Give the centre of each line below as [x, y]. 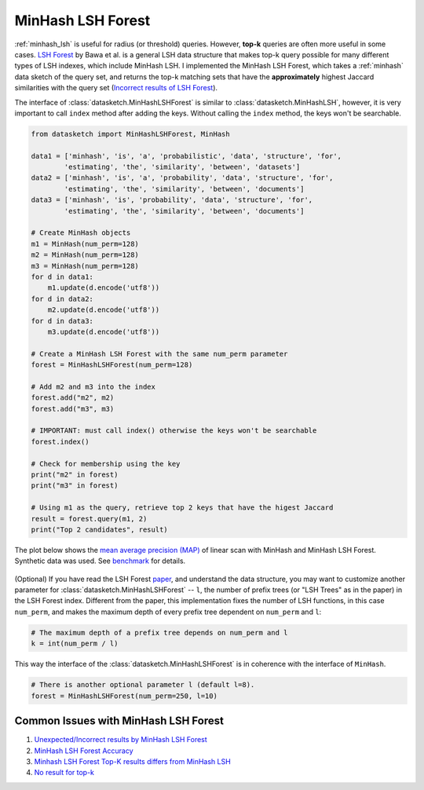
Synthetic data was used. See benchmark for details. [100, 561]
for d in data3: [62, 321]
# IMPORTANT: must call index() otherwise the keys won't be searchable [174, 431]
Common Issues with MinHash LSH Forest [119, 721]
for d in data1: [62, 276]
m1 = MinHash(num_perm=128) [85, 244]
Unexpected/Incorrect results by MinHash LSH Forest [121, 740]
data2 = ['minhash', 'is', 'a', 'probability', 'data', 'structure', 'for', [182, 178]
